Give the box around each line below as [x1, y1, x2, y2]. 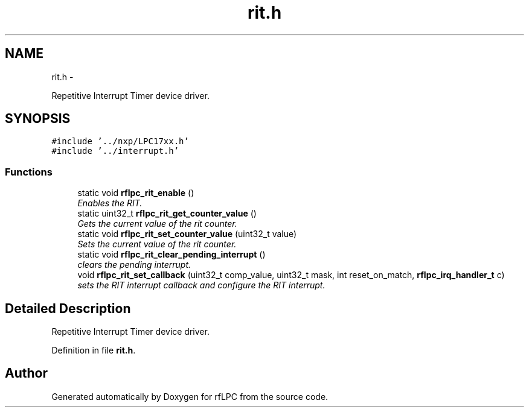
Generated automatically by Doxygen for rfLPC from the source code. [51, 391, 329, 402]
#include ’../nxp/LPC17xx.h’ [51, 136, 189, 147]
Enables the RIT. [77, 198, 143, 209]
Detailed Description [5, 300, 131, 316]
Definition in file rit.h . [51, 345, 136, 356]
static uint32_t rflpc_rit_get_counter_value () [77, 208, 257, 219]
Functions [5, 165, 53, 178]
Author [5, 366, 48, 381]
